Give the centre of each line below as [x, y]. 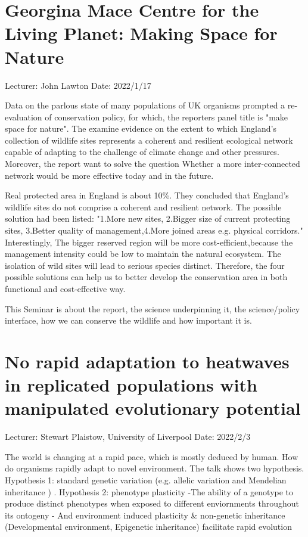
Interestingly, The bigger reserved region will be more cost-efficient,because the [149, 242]
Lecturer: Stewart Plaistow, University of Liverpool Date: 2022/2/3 [128, 437]
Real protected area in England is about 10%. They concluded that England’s [147, 195]
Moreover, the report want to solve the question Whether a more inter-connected [153, 164]
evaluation [24, 117]
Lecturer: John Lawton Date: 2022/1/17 [78, 85]
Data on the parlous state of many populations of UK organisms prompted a [145, 105]
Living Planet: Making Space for [141, 33]
